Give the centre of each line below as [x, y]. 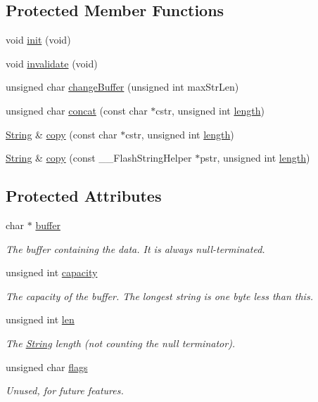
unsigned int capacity [52, 272]
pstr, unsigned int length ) [255, 158]
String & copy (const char [62, 134]
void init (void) [38, 40]
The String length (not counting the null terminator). [121, 343]
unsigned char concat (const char [77, 110]
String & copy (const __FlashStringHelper [99, 158]
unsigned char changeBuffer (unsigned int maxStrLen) [122, 87]
